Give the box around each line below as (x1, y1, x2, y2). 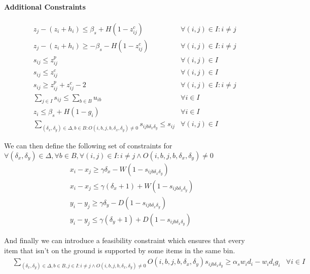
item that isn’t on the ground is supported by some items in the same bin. (4, 245, 235, 255)
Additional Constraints (4, 1, 86, 12)
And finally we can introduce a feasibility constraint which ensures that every (4, 235, 245, 246)
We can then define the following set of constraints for (4, 140, 173, 151)
